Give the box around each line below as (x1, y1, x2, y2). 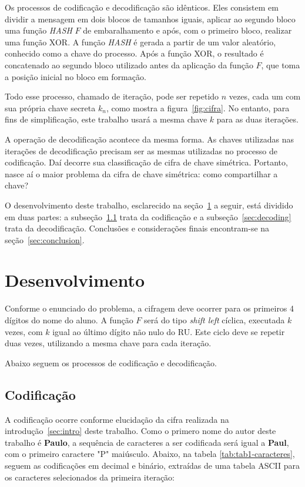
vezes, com (5, 325, 43, 337)
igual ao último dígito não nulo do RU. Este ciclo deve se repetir (52, 325, 285, 337)
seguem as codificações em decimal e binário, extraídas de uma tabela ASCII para (5, 459, 300, 471)
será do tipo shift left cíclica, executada (144, 314, 285, 326)
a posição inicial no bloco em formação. (5, 70, 146, 82)
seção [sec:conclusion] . (5, 233, 85, 246)
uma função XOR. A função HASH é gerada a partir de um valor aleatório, (5, 35, 276, 48)
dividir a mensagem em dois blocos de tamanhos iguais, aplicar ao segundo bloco (5, 12, 296, 25)
